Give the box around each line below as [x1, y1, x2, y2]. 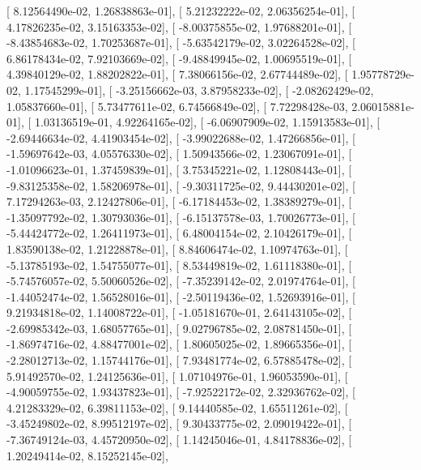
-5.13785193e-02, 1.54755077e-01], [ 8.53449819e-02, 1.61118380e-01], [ [6, 256, 352, 273]
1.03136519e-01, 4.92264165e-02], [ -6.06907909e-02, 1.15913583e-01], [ [34, 113, 381, 130]
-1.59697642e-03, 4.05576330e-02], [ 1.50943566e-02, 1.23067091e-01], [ [6, 145, 352, 162]
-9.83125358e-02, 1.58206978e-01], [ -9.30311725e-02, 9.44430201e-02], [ [6, 177, 355, 194]
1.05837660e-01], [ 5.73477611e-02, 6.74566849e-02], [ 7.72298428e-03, [6, 97, 348, 114]
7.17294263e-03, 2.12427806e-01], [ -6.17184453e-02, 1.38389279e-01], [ [6, 193, 352, 210]
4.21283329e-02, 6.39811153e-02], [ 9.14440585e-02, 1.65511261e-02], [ [6, 399, 348, 416]
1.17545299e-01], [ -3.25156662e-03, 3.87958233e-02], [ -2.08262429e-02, [24, 81, 374, 98]
